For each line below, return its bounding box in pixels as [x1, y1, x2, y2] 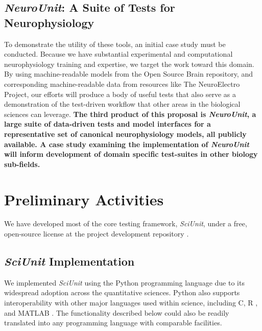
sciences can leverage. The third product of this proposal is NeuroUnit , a [4, 108, 256, 119]
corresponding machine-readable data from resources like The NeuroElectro [4, 78, 240, 89]
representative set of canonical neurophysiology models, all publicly [4, 128, 247, 139]
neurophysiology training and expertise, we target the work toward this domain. [4, 58, 254, 69]
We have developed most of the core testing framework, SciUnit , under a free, [4, 218, 247, 229]
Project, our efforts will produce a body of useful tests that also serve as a [4, 88, 236, 99]
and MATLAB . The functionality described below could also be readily [4, 307, 229, 318]
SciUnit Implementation [4, 253, 135, 269]
